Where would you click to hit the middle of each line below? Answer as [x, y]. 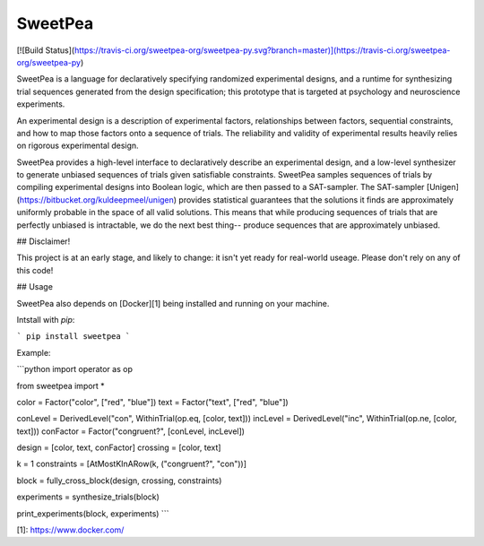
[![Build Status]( [46, 50]
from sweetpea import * [60, 386]
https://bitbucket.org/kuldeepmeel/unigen [97, 199]
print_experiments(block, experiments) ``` [93, 513]
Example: [34, 352]
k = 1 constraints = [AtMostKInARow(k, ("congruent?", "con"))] [131, 464]
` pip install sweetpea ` [73, 337]
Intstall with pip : [46, 319]
